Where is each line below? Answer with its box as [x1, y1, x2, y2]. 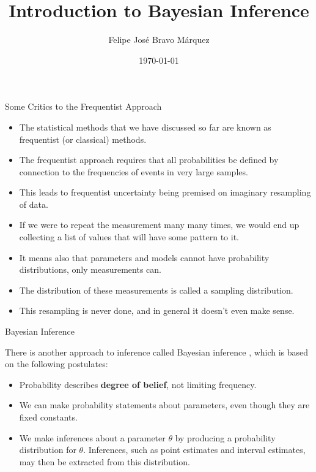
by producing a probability [175, 431, 276, 444]
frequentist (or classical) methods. [19, 132, 147, 145]
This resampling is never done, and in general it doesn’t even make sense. [19, 304, 295, 317]
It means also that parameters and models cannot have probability [19, 251, 270, 264]
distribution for [19, 443, 76, 456]
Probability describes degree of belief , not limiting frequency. [19, 378, 257, 390]
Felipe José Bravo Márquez [108, 33, 210, 46]
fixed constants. [19, 411, 78, 423]
